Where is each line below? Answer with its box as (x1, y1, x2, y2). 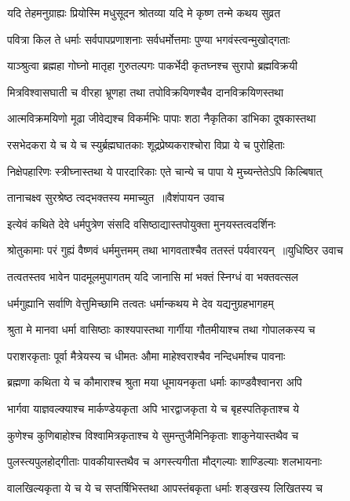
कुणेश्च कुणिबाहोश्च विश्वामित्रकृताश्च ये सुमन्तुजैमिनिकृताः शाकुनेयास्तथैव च (7, 426, 299, 443)
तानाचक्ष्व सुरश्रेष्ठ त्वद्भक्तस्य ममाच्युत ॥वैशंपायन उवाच (7, 189, 224, 206)
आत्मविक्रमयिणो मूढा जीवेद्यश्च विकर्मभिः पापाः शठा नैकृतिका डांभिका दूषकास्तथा (7, 110, 316, 126)
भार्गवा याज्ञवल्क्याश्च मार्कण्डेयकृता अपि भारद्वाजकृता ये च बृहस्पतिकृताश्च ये (7, 400, 300, 416)
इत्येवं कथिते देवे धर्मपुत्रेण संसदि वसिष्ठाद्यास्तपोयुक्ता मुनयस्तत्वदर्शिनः (7, 215, 275, 232)
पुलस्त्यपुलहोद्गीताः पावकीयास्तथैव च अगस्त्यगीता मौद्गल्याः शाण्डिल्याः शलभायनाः (7, 453, 322, 470)
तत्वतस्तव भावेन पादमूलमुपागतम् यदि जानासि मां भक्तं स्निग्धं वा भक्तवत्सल (7, 268, 298, 284)
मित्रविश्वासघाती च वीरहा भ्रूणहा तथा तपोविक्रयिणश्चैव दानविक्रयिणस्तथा (7, 83, 284, 100)
